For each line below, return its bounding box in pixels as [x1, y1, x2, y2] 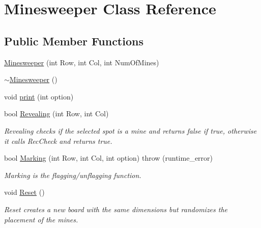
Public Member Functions [4, 33, 143, 48]
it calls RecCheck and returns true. [4, 135, 112, 146]
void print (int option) [4, 91, 74, 102]
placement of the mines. [4, 214, 78, 224]
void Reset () [4, 187, 45, 197]
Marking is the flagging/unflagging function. [4, 169, 141, 180]
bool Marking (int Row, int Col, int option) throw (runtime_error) [4, 153, 213, 163]
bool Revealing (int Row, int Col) [4, 108, 109, 119]
